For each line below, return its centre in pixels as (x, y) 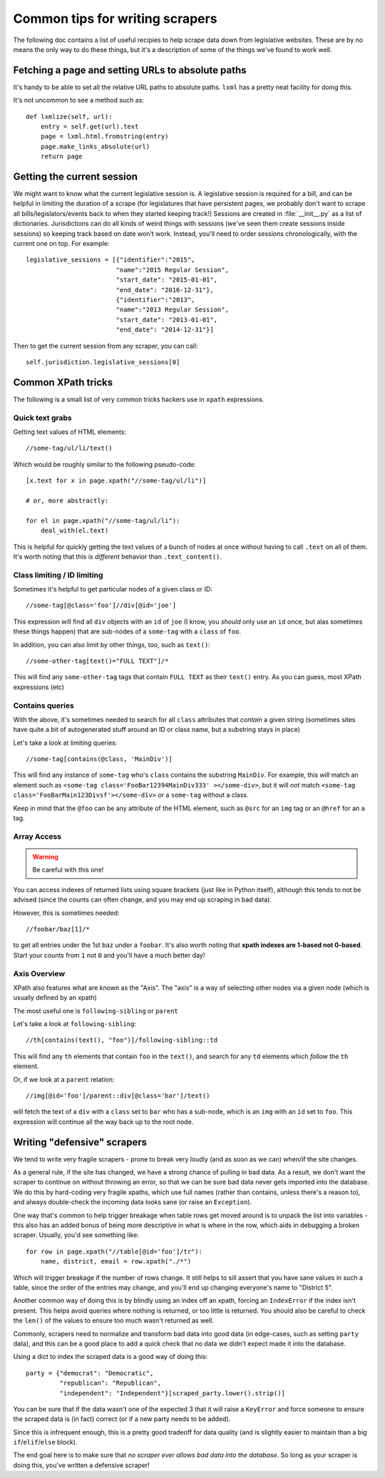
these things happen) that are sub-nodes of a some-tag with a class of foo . (127, 631)
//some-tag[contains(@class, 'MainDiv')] (99, 759)
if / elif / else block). (45, 1442)
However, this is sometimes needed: (66, 913)
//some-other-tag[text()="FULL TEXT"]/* (97, 661)
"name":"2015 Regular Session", (173, 270)
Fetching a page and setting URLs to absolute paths (130, 70)
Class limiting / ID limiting (58, 575)
